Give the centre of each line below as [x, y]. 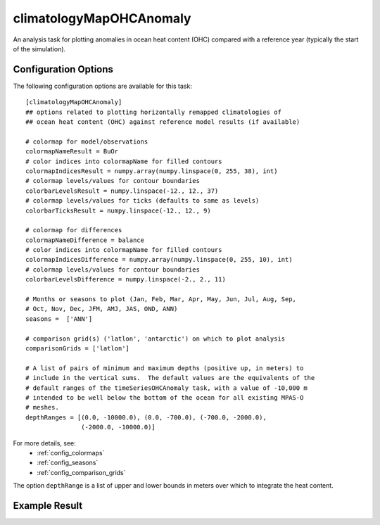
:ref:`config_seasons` [68, 463]
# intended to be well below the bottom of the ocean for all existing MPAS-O [165, 397]
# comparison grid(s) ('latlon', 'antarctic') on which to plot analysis [156, 339]
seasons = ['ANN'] [59, 319]
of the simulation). [39, 49]
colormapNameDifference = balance [85, 240]
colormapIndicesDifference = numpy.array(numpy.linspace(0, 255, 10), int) [159, 260]
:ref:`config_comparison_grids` [81, 472]
